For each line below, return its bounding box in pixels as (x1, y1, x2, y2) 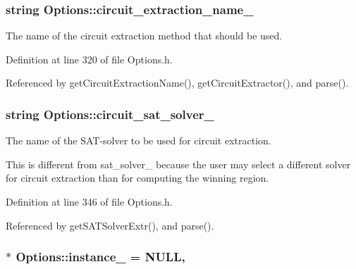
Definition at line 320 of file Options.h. (6, 51, 173, 66)
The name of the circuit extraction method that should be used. (6, 28, 283, 43)
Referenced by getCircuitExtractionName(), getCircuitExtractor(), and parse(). (6, 75, 349, 90)
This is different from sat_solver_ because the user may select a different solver (6, 156, 351, 171)
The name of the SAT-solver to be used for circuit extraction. (6, 133, 271, 148)
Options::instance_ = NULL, (16, 248, 185, 265)
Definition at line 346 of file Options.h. (6, 194, 173, 208)
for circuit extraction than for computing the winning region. (6, 170, 269, 185)
